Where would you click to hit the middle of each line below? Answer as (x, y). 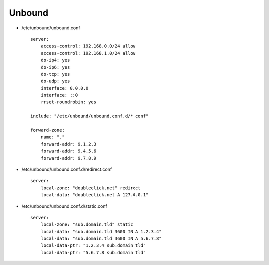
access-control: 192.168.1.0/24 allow (88, 53)
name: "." (53, 137)
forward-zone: (48, 130)
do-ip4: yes (55, 60)
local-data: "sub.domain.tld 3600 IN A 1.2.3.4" (101, 231)
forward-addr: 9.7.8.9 (68, 158)
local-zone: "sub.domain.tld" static (87, 224)
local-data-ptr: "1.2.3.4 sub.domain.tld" (93, 245)
